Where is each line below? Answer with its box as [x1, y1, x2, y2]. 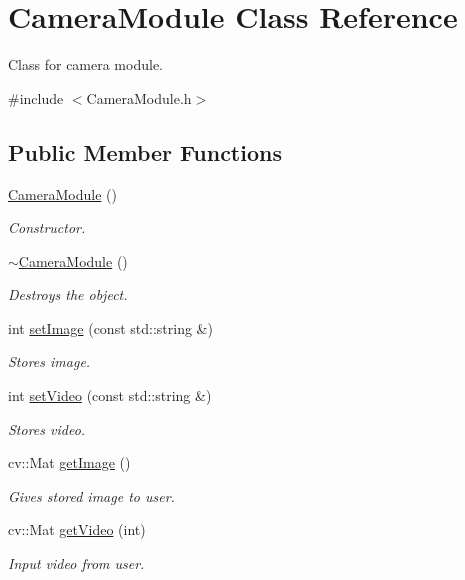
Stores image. [8, 351, 91, 372]
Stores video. [8, 418, 86, 439]
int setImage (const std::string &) [8, 317, 213, 338]
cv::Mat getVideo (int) [8, 519, 146, 540]
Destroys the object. [8, 284, 128, 305]
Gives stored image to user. [8, 485, 175, 506]
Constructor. [8, 217, 86, 238]
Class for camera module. [8, 54, 163, 75]
